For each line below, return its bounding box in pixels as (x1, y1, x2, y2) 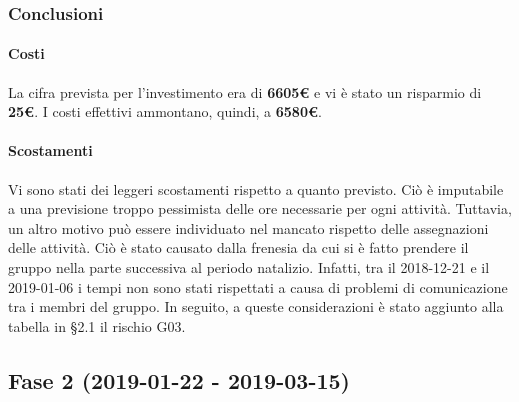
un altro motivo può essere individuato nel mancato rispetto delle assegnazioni (8, 217, 489, 238)
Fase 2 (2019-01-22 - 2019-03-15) (8, 364, 350, 395)
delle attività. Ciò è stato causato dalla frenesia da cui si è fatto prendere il (8, 237, 469, 258)
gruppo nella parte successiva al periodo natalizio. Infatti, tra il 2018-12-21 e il (8, 257, 490, 277)
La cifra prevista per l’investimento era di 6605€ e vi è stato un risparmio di (8, 81, 482, 102)
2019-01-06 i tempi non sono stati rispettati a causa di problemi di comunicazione (8, 276, 508, 297)
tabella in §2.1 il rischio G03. (8, 315, 186, 336)
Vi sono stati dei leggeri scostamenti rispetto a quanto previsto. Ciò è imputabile (8, 178, 504, 199)
